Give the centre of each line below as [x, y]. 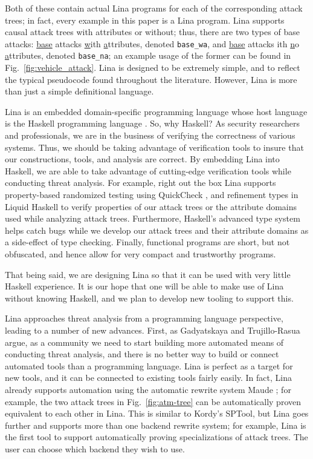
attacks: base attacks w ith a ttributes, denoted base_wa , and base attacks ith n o [152, 43]
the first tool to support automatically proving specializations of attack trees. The [156, 437]
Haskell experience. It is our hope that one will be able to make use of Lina [144, 286]
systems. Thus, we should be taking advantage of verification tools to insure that [154, 147]
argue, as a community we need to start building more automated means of [144, 342]
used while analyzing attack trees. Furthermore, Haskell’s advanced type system [153, 218]
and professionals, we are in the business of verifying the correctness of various [150, 135]
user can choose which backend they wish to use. [95, 448]
